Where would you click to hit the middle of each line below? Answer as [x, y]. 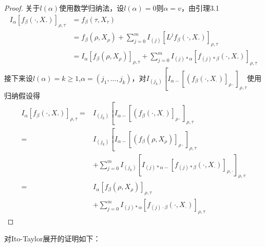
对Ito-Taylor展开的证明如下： [52, 238]
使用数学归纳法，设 [92, 8]
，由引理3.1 [200, 8]
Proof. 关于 [22, 8]
